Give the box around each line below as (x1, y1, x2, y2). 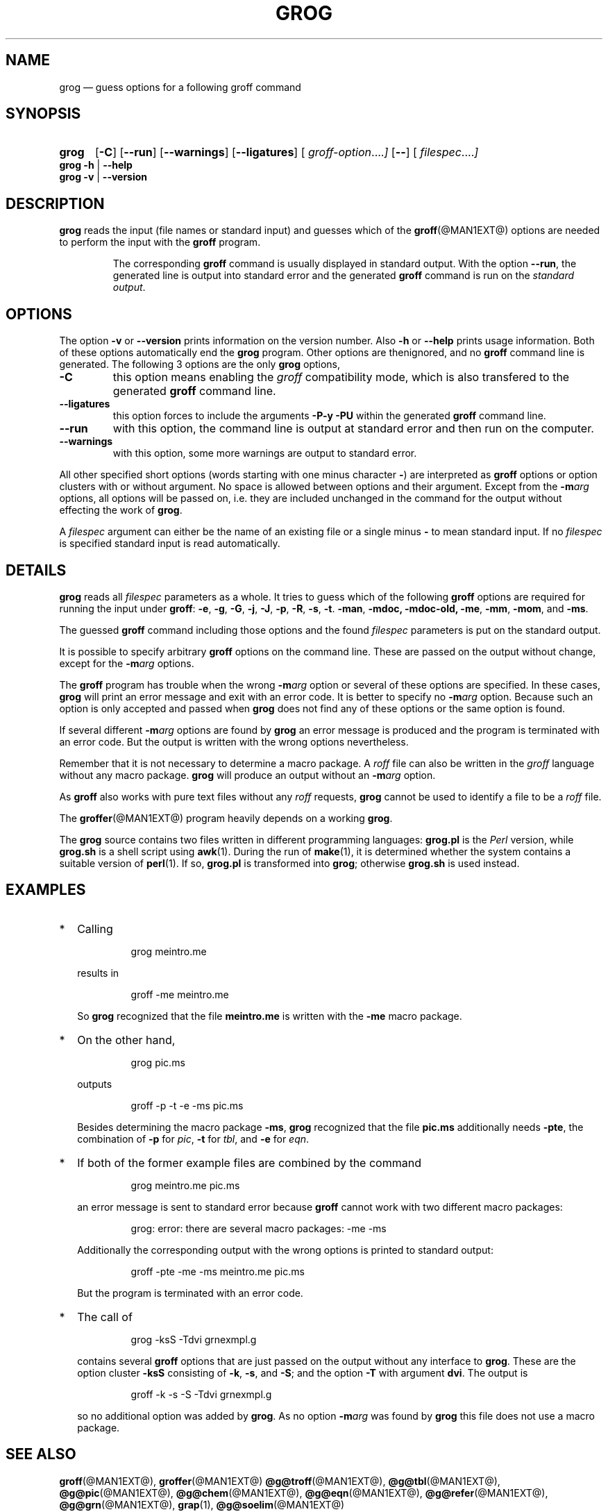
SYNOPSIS (6, 105, 81, 123)
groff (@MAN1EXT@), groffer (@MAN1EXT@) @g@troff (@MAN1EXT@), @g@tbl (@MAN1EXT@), (59, 1475, 500, 1487)
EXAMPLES (6, 881, 86, 899)
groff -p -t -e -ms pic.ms (130, 1099, 244, 1111)
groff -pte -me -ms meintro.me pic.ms (130, 1265, 305, 1277)
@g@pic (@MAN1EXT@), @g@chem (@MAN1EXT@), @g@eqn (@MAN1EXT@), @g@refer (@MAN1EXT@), (59, 1486, 548, 1499)
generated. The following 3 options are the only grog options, (59, 358, 341, 371)
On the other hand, (77, 1032, 176, 1047)
